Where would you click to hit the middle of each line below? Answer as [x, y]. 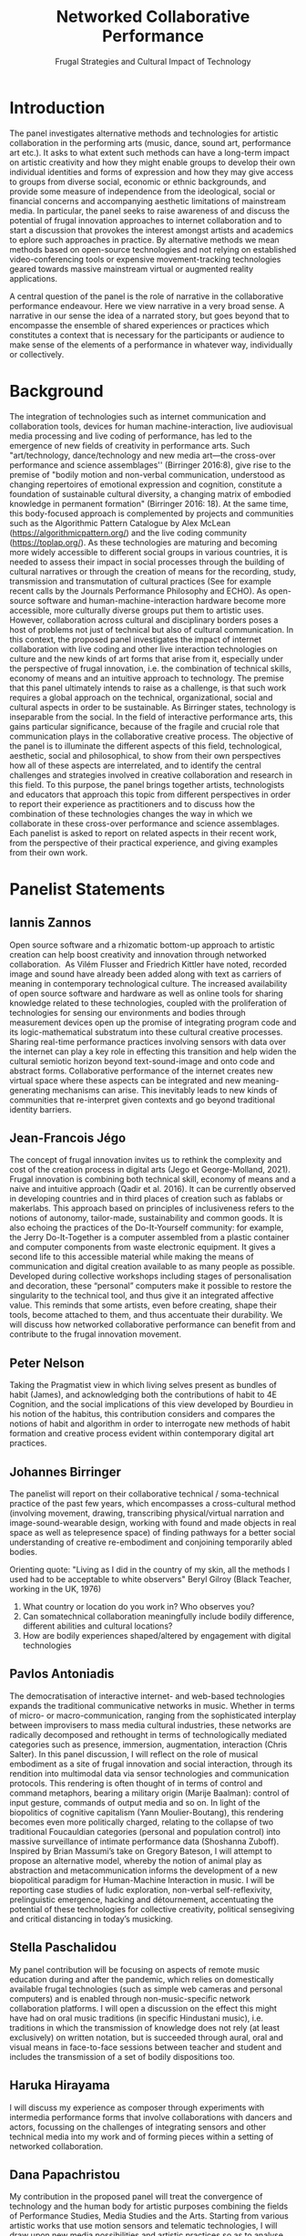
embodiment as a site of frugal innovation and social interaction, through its [151, 1764]
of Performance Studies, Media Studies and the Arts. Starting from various [149, 2216]
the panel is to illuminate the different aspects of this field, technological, [146, 746]
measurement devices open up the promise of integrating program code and [153, 1022]
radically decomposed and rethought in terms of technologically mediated [148, 1734]
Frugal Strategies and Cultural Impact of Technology [153, 61]
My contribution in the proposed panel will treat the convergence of [136, 2197]
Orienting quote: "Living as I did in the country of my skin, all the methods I [150, 1569]
